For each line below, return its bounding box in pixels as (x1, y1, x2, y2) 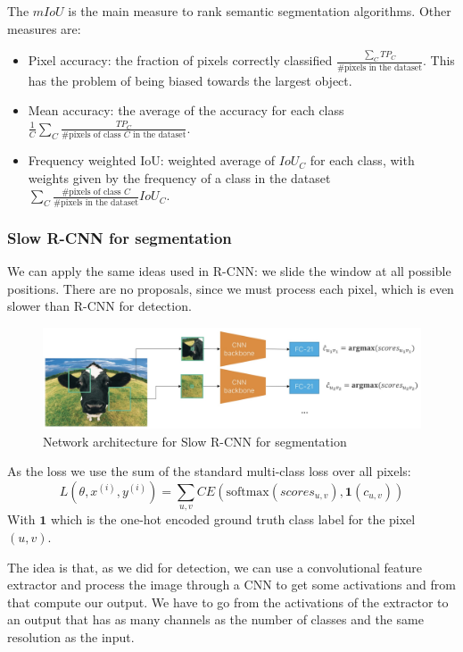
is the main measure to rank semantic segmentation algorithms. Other (68, 2, 451, 20)
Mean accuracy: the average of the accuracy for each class (28, 101, 344, 120)
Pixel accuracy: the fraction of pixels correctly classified (28, 51, 333, 70)
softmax (226, 486, 269, 498)
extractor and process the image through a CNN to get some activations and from (7, 575, 456, 594)
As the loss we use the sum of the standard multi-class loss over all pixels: (7, 462, 411, 481)
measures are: (7, 19, 81, 38)
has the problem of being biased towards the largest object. (28, 71, 352, 89)
